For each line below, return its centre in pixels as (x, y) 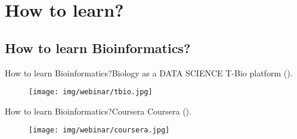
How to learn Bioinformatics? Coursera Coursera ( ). (98, 111)
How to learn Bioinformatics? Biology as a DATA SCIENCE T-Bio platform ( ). (149, 72)
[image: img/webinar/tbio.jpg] (91, 92)
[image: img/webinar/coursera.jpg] (99, 130)
